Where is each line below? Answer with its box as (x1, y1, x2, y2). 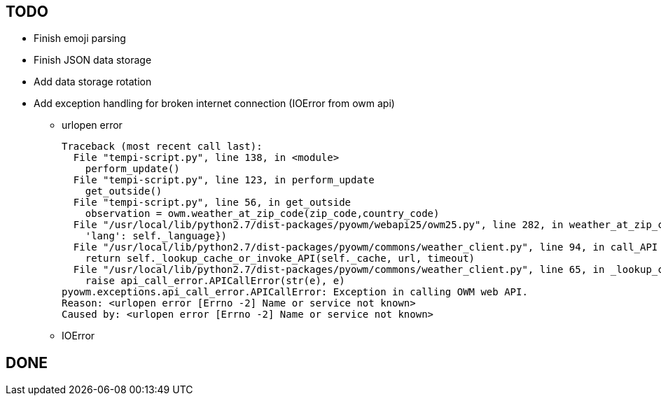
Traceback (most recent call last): (62, 141, 263, 153)
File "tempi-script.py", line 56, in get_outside (73, 197, 352, 209)
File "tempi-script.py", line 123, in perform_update (73, 174, 375, 186)
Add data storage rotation (34, 76, 152, 88)
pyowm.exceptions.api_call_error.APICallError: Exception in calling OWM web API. (62, 286, 528, 298)
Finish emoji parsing (34, 32, 126, 45)
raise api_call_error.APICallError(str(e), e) (85, 275, 345, 287)
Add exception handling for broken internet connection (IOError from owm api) (34, 97, 395, 110)
